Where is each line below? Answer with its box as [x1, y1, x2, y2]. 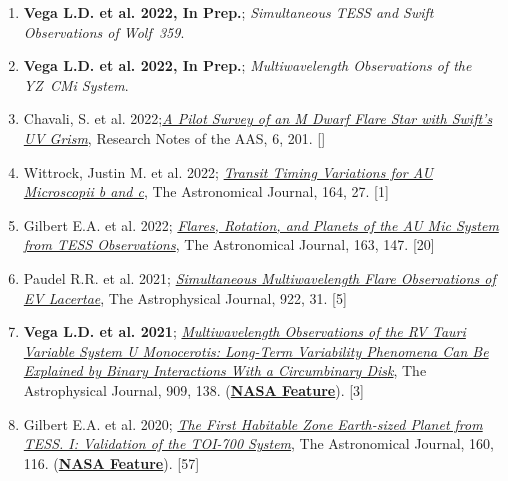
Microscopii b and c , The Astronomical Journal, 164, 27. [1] [23, 181, 389, 202]
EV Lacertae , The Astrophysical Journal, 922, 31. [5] [23, 287, 347, 308]
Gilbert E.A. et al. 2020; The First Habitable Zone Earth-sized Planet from [23, 413, 483, 434]
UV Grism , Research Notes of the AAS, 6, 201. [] [23, 127, 326, 148]
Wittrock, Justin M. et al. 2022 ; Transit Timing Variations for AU [23, 161, 433, 182]
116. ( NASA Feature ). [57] [23, 452, 200, 473]
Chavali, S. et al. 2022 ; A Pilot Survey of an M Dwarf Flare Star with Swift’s [23, 108, 493, 129]
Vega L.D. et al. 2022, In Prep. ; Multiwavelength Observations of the [23, 55, 472, 76]
